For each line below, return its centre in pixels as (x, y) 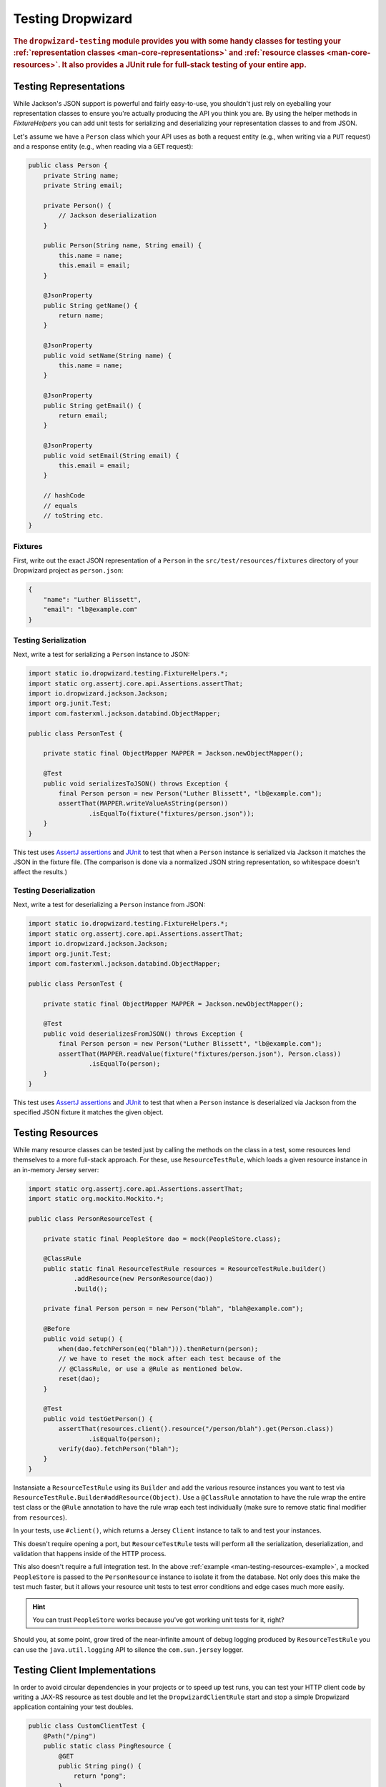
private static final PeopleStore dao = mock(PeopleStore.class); (162, 1239)
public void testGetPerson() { (98, 1419)
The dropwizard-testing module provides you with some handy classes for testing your (177, 41)
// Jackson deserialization (108, 216)
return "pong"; (100, 1776)
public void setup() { (83, 1339)
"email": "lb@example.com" (91, 610)
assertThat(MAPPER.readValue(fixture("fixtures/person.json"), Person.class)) (200, 1054)
